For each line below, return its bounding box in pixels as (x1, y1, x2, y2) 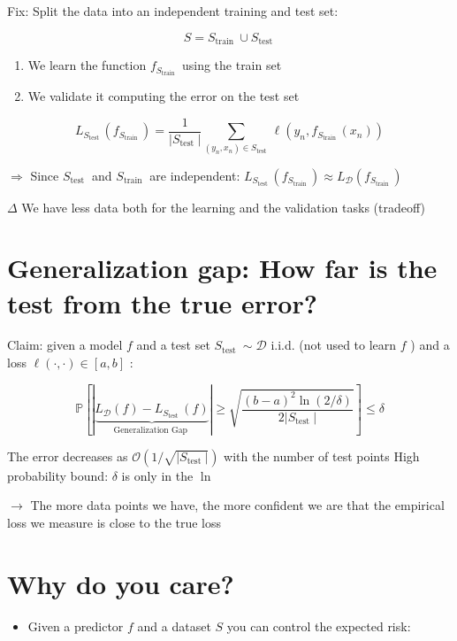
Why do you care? (7, 565, 234, 601)
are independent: (149, 166, 240, 184)
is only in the (121, 466, 194, 484)
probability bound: (7, 466, 109, 484)
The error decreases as (7, 446, 128, 465)
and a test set (136, 336, 210, 354)
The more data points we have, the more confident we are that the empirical (30, 496, 445, 514)
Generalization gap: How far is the (7, 250, 438, 286)
